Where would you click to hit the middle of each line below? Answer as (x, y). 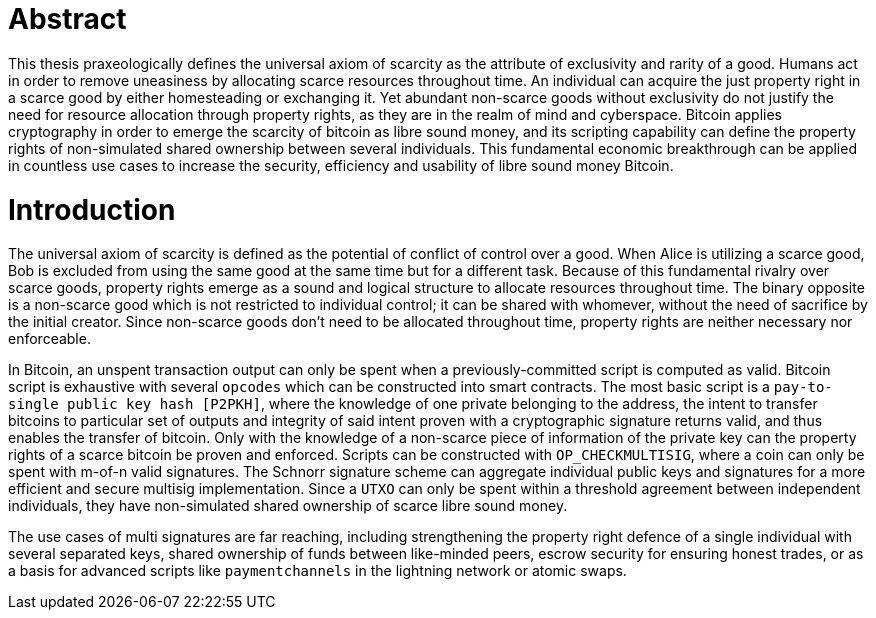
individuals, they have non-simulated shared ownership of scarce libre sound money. (288, 506)
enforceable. (49, 339)
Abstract (67, 19)
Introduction (92, 209)
